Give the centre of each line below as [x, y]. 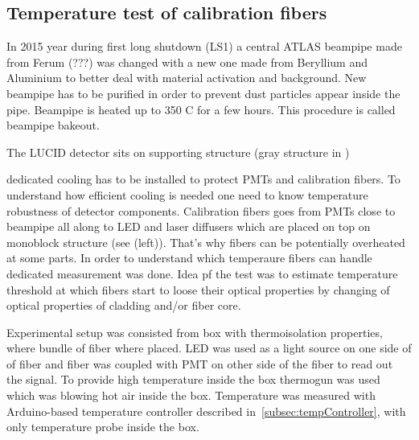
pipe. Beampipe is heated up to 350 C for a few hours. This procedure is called [201, 109]
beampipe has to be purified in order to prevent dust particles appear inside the [203, 93]
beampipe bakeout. [53, 125]
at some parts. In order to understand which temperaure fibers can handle [189, 258]
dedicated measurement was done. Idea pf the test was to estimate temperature [202, 273]
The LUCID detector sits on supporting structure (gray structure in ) [178, 152]
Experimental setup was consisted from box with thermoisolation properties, [195, 332]
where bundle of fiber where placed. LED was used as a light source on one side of [209, 348]
